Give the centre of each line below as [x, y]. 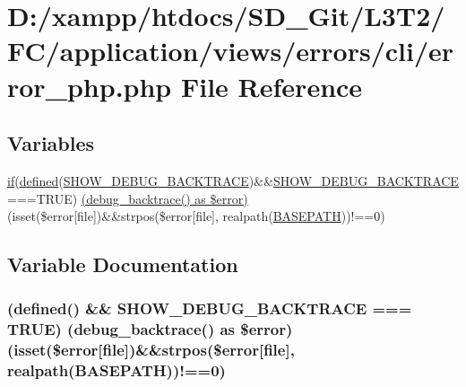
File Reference [272, 86]
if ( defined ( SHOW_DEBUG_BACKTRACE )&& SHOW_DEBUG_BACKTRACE [233, 180]
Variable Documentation [123, 264]
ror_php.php [90, 86]
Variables [51, 143]
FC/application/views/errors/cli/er [231, 51]
